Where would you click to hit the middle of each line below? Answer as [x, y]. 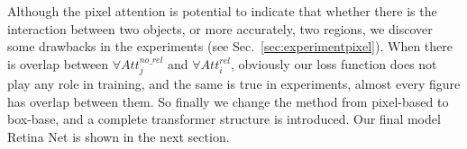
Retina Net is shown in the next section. [119, 136]
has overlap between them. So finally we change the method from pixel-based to [228, 101]
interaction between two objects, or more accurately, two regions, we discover [220, 28]
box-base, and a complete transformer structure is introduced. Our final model [224, 119]
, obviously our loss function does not [334, 63]
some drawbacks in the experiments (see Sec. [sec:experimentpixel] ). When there [230, 46]
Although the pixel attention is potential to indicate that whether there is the [222, 11]
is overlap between [58, 63]
